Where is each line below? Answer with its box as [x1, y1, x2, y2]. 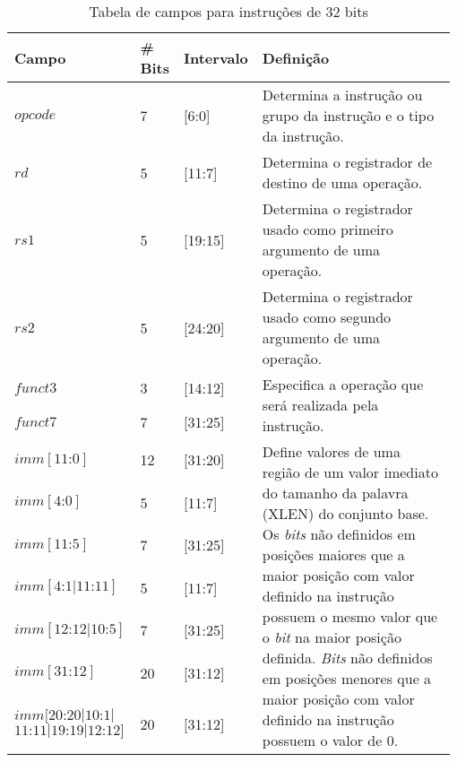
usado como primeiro [262, 219, 393, 239]
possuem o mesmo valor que [262, 606, 438, 627]
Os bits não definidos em [262, 524, 416, 544]
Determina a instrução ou [262, 84, 423, 105]
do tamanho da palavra [262, 482, 409, 503]
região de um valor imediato [262, 462, 438, 482]
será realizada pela [262, 394, 379, 415]
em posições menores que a [262, 668, 432, 688]
